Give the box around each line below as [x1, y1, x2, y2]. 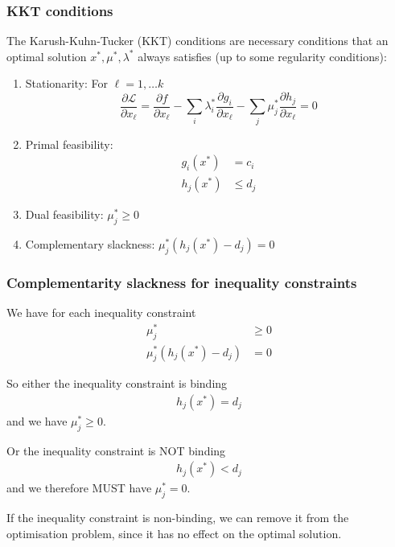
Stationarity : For [25, 75, 109, 92]
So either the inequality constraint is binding [6, 375, 228, 392]
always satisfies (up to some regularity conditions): [138, 47, 387, 64]
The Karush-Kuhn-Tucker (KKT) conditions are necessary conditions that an [6, 32, 389, 49]
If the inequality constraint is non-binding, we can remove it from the [6, 509, 349, 526]
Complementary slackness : [25, 236, 155, 253]
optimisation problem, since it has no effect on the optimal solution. [6, 524, 342, 541]
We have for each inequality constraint [6, 304, 196, 321]
